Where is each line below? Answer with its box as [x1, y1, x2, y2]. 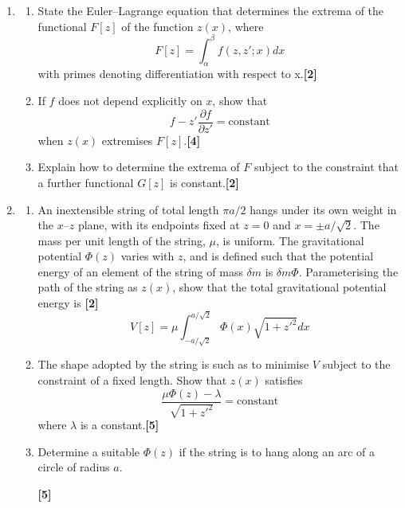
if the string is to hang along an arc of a [179, 443, 375, 459]
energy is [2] [37, 295, 99, 311]
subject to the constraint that [254, 158, 399, 175]
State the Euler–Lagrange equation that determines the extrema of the [37, 2, 384, 18]
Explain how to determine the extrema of [37, 158, 240, 175]
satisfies [265, 371, 303, 388]
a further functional [37, 174, 134, 190]
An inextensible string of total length [37, 201, 219, 217]
